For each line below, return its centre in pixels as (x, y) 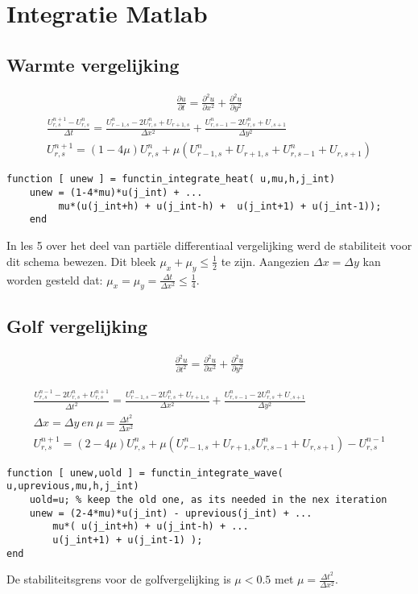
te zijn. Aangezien (265, 261)
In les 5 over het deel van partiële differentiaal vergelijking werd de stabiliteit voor (209, 245)
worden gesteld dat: (55, 279)
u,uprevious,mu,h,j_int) (73, 486)
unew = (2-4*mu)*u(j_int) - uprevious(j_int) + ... (171, 513)
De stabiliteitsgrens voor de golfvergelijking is (119, 579)
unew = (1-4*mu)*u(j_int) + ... (116, 193)
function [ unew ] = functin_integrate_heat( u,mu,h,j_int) (171, 179)
